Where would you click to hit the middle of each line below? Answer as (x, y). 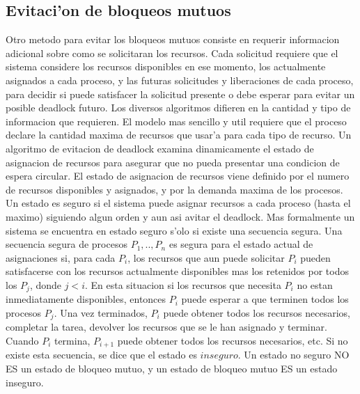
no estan (315, 284)
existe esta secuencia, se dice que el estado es (101, 355)
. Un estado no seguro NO (294, 355)
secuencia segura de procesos (66, 244)
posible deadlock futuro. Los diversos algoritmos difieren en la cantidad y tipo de (178, 108)
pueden (315, 257)
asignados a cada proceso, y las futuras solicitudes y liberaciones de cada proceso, (180, 80)
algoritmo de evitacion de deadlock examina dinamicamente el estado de (160, 148)
